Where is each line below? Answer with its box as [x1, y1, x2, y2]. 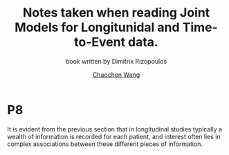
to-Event [73, 35, 126, 50]
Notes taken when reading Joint [22, 5, 210, 21]
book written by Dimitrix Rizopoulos [65, 57, 167, 65]
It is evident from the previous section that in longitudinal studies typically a [7, 125, 223, 133]
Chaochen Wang [92, 71, 140, 79]
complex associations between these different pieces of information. [7, 140, 203, 148]
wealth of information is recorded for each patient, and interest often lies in [7, 132, 221, 140]
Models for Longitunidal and [15, 19, 180, 35]
